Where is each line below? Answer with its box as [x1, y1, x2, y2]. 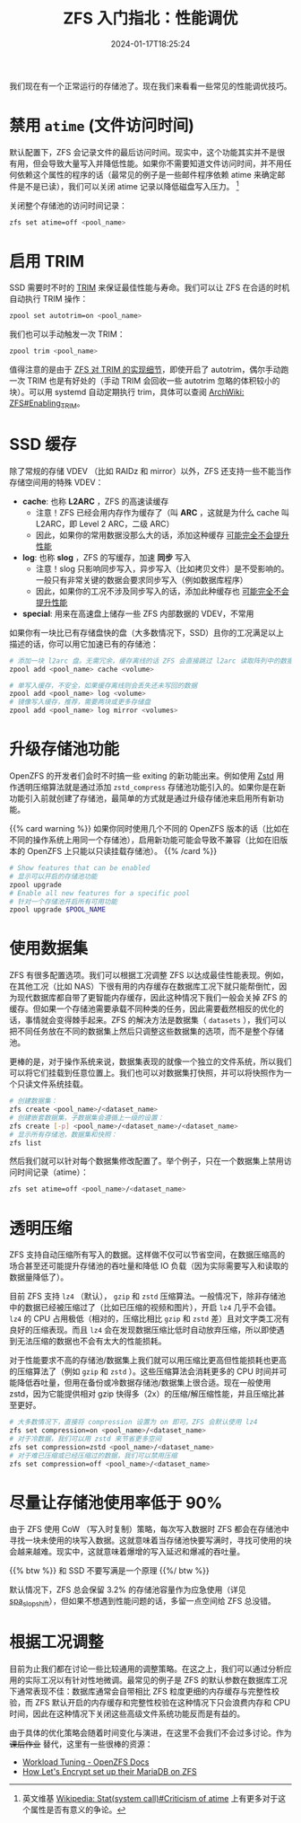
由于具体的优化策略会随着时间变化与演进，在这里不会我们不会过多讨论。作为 [9, 1728, 292, 1739]
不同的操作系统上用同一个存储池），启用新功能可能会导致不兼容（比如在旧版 [9, 834, 288, 845]
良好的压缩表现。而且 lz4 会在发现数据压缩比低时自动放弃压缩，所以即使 [9, 1325, 278, 1335]
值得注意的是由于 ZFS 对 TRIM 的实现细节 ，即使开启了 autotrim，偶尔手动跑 [9, 365, 289, 375]
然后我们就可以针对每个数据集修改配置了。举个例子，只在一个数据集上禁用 [9, 1156, 284, 1167]
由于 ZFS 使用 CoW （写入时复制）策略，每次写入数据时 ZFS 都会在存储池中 [9, 1524, 289, 1535]
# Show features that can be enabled [9, 864, 150, 873]
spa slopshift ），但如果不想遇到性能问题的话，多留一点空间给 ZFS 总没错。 [9, 1596, 276, 1608]
